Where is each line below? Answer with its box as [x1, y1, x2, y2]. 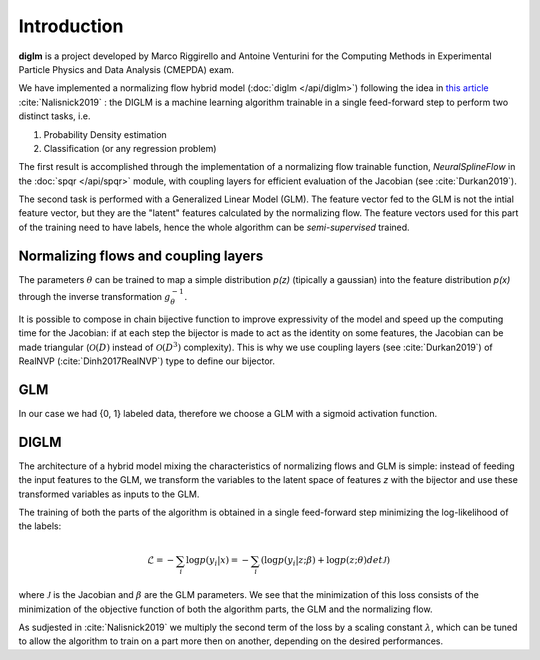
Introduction [18, 15, 124, 37]
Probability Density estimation [43, 128, 167, 140]
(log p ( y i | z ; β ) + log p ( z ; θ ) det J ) [260, 555, 390, 569]
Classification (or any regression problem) [43, 142, 217, 154]
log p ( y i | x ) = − [185, 555, 250, 569]
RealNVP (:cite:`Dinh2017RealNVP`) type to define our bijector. [18, 355, 275, 367]
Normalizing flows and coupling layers [18, 247, 264, 264]
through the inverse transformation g [18, 290, 171, 302]
